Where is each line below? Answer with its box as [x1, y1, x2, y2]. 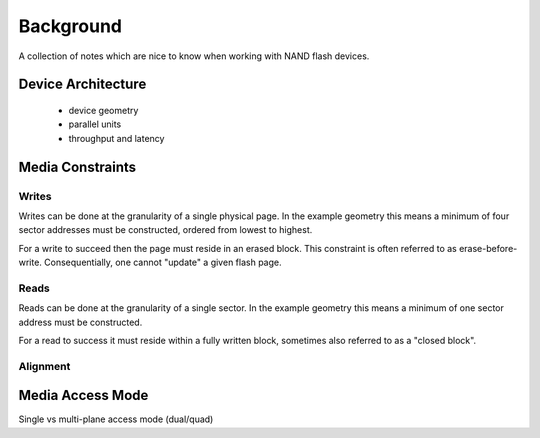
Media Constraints [18, 158, 137, 175]
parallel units [68, 118, 122, 130]
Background [18, 15, 122, 37]
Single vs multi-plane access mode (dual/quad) [18, 413, 214, 425]
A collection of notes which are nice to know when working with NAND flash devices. [18, 50, 370, 62]
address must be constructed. [18, 316, 143, 328]
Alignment [18, 359, 71, 373]
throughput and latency [68, 132, 165, 144]
